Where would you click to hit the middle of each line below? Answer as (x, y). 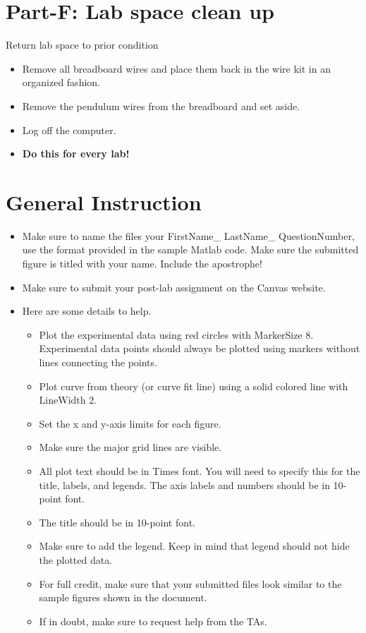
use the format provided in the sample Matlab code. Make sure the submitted (190, 249)
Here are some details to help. (87, 311)
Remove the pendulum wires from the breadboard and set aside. (161, 105)
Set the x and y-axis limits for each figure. (130, 423)
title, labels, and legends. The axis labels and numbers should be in (184, 484)
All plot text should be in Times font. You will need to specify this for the (200, 470)
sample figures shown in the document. (123, 597)
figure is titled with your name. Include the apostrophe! (142, 263)
